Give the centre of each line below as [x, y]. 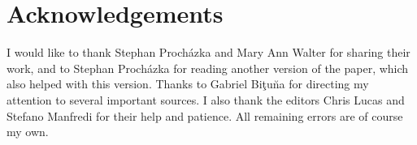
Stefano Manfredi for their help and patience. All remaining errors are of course [205, 115]
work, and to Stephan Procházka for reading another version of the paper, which [208, 68]
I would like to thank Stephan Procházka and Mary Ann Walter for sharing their [208, 52]
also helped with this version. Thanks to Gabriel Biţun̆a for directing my [188, 84]
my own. [28, 132]
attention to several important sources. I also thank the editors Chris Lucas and [206, 99]
